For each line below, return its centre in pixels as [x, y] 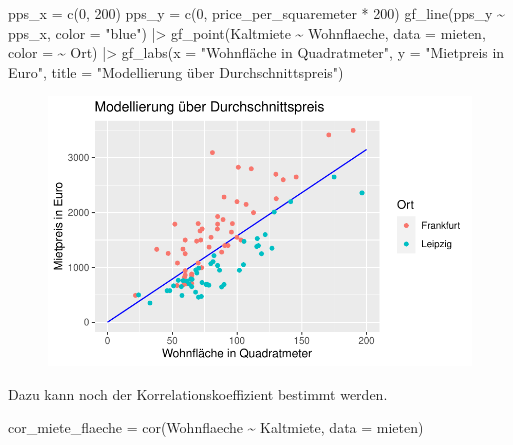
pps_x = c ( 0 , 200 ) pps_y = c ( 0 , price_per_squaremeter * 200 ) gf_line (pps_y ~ [256, 13]
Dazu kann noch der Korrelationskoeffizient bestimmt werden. [198, 393]
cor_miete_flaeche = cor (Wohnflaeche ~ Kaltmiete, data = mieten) [216, 427]
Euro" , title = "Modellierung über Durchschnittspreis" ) [176, 71]
